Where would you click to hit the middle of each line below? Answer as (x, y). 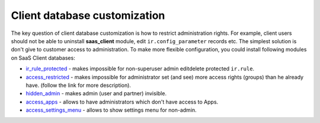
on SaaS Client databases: (43, 58)
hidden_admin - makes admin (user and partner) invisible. (96, 93)
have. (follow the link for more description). (79, 85)
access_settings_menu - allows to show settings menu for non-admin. (111, 110)
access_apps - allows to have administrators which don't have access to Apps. (122, 102)
